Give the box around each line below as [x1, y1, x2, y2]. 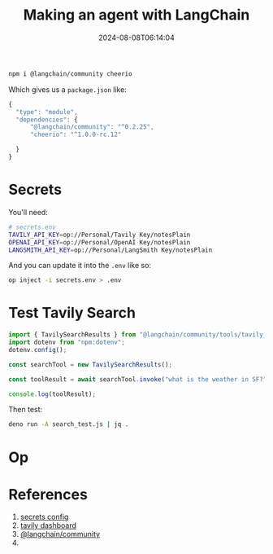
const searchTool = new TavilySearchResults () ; [8, 360, 173, 368]
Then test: [8, 405, 43, 415]
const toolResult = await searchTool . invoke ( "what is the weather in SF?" [8, 375, 267, 384]
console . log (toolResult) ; [8, 389, 96, 398]
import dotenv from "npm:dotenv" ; [8, 338, 126, 347]
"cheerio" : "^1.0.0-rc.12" [29, 130, 122, 139]
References [8, 485, 88, 503]
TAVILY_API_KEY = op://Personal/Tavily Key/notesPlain [8, 231, 191, 239]
